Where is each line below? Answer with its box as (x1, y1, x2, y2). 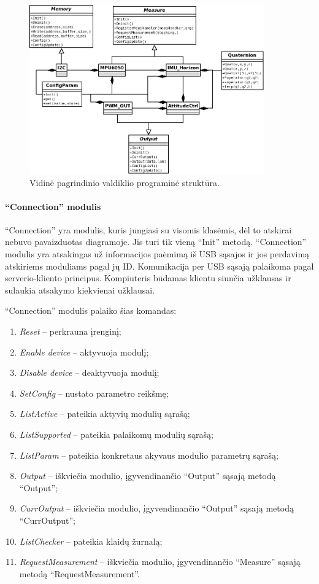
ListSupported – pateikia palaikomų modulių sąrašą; (19, 428, 213, 441)
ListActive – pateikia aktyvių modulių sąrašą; (19, 407, 190, 420)
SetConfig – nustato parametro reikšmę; (19, 386, 169, 399)
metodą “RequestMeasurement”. (19, 567, 140, 580)
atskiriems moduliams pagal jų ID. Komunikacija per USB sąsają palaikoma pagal (5, 259, 314, 272)
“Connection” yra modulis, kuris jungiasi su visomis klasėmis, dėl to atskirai (5, 223, 292, 236)
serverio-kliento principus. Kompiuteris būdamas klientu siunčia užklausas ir (5, 271, 291, 284)
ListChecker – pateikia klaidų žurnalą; (19, 534, 163, 547)
